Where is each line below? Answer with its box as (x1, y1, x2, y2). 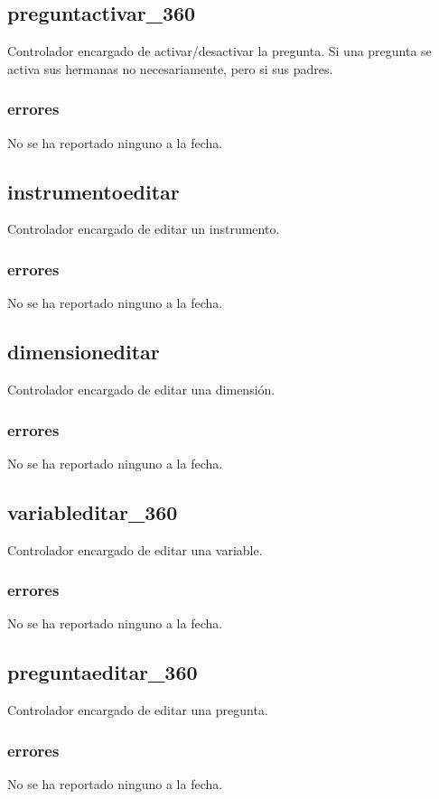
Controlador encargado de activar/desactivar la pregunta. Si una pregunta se (7, 42, 432, 60)
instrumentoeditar (7, 177, 180, 205)
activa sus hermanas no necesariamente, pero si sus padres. (7, 59, 333, 78)
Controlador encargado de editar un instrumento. (7, 219, 280, 238)
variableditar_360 (7, 497, 178, 525)
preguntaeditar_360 (7, 658, 198, 686)
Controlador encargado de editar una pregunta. (7, 701, 268, 720)
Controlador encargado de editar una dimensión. (7, 380, 276, 399)
